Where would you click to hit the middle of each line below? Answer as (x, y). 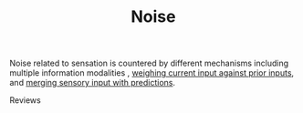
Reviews (25, 100)
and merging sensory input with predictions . (93, 83)
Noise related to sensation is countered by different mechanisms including (149, 63)
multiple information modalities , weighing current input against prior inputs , (152, 73)
